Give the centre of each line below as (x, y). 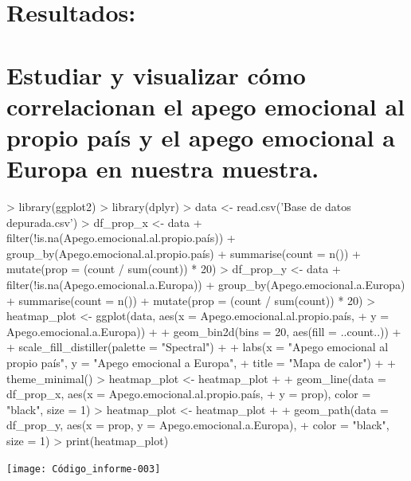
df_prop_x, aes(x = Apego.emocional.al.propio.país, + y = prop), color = (189, 394)
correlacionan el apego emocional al (206, 106)
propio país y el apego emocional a (201, 137)
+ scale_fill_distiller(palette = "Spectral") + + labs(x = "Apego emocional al (198, 347)
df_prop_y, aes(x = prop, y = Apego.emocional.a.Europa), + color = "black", (198, 425)
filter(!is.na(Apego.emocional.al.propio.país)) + (121, 238)
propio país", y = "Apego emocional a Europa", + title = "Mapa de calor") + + (201, 362)
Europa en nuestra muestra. (163, 168)
